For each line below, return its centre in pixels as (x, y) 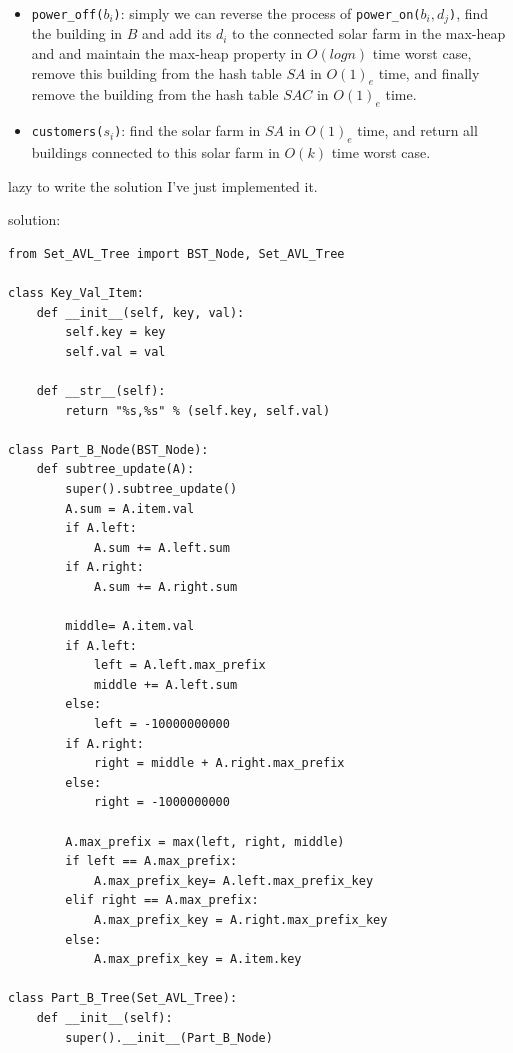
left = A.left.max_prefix (179, 665)
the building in (77, 33)
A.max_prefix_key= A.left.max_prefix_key (233, 880)
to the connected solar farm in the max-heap (369, 33)
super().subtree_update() (151, 488)
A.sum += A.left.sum (161, 547)
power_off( (67, 15)
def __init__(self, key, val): (140, 312)
